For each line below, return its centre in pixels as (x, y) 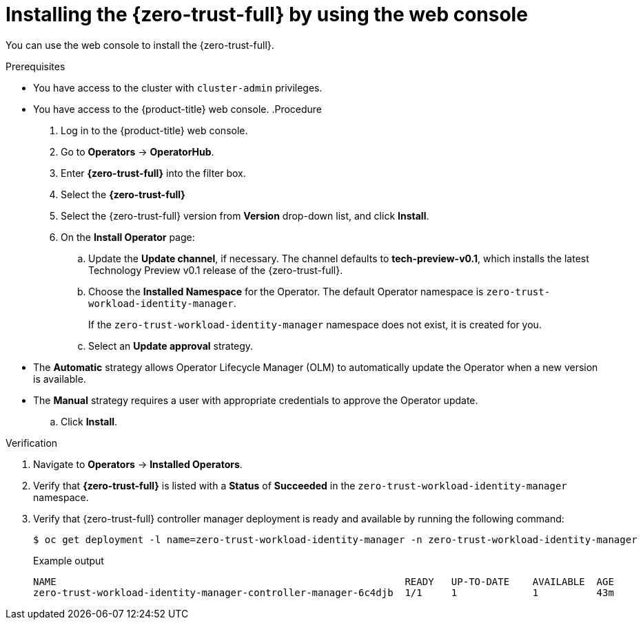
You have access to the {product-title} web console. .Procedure (178, 109)
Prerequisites (35, 66)
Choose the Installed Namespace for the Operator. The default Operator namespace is (286, 291)
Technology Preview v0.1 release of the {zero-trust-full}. (216, 270)
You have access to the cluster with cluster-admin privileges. (178, 87)
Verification (32, 443)
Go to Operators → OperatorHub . (137, 151)
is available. (60, 379)
